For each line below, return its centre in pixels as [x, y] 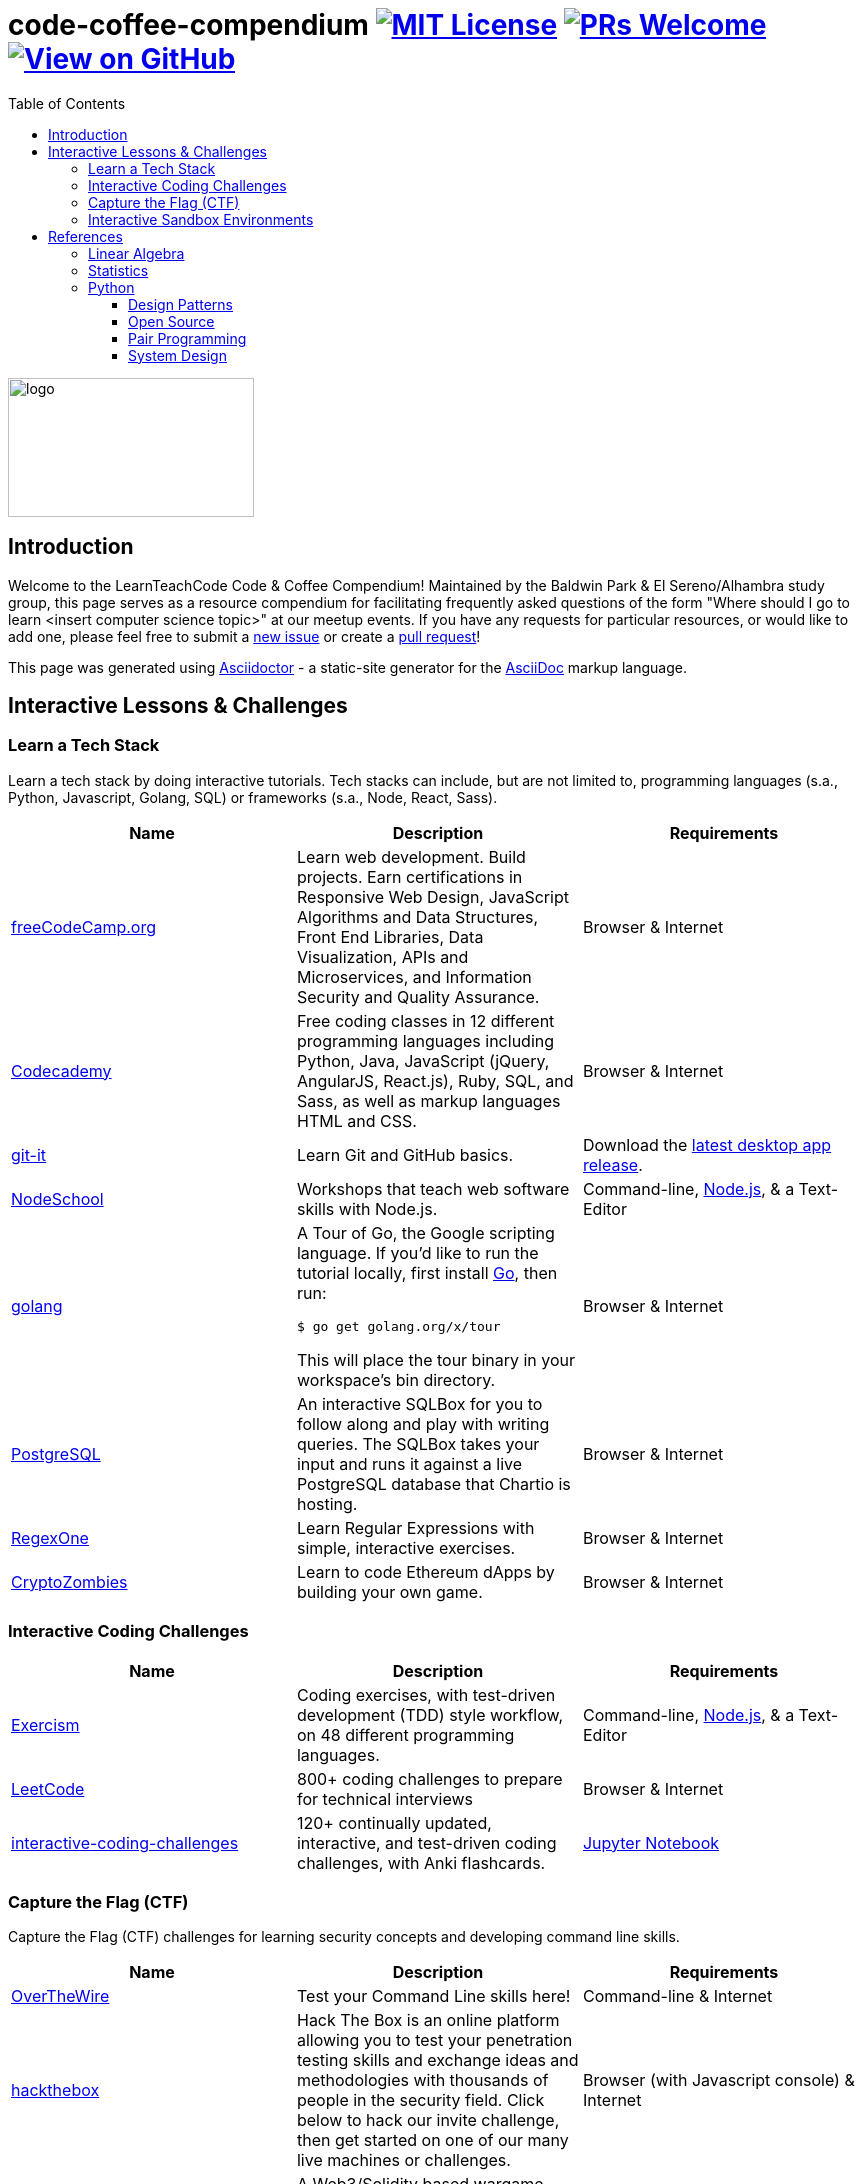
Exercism [45, 1724]
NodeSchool [57, 1198]
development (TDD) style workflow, [430, 1714]
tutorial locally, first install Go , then [427, 1272]
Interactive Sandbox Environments [201, 219]
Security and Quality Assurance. [418, 996]
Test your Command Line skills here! [433, 1996]
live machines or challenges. [403, 2160]
